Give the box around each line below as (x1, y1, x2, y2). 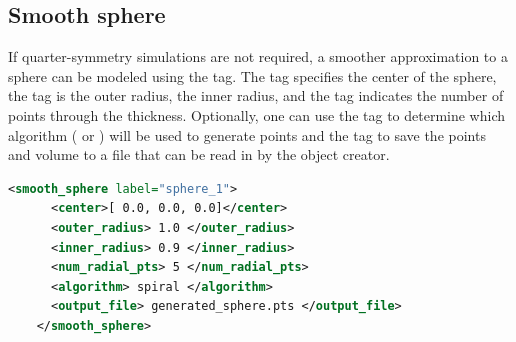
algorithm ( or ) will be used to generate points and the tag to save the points (8, 124, 486, 145)
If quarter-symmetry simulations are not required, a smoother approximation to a (8, 46, 508, 67)
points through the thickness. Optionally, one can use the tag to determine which (8, 104, 506, 125)
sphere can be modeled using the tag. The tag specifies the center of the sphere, (8, 65, 497, 86)
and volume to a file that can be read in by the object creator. (8, 144, 390, 165)
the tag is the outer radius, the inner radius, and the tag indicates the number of (8, 85, 504, 106)
